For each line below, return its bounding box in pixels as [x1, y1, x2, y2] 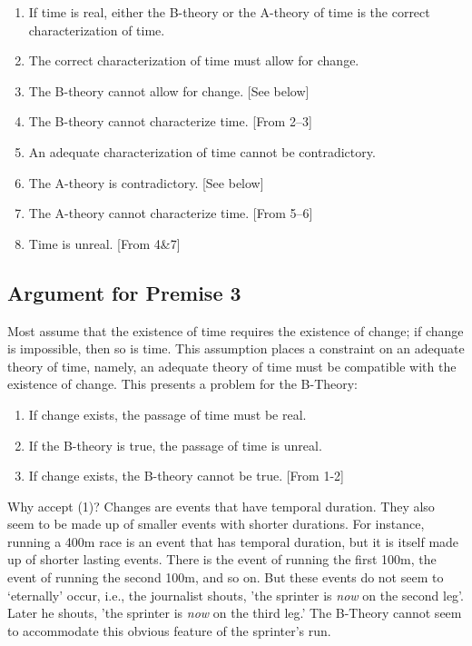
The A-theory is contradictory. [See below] [28, 173, 264, 192]
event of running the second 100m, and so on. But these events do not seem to [7, 568, 444, 587]
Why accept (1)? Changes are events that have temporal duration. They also [7, 496, 435, 515]
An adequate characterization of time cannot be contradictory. [28, 142, 376, 161]
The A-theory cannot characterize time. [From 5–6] [28, 204, 313, 223]
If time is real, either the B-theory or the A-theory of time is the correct [28, 3, 430, 21]
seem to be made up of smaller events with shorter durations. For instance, [7, 514, 425, 533]
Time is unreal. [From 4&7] [28, 234, 181, 253]
